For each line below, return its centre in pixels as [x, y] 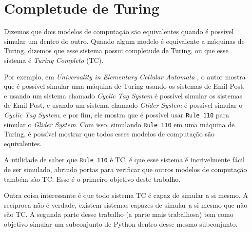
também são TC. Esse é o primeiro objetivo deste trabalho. [92, 179]
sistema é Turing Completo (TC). [54, 60]
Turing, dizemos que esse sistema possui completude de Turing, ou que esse [116, 50]
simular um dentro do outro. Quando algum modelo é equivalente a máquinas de [124, 41]
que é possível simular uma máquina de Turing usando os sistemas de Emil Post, [125, 86]
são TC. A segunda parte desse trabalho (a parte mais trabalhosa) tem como [119, 214]
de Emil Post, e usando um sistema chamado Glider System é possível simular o [123, 105]
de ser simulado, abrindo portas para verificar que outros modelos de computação [126, 169]
